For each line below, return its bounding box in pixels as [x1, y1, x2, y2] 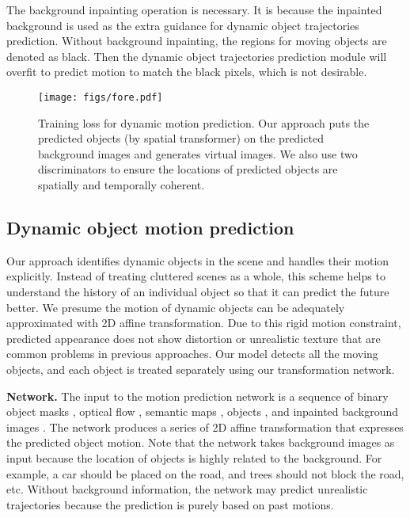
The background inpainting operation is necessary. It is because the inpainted [6, 2, 382, 17]
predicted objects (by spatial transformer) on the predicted [38, 130, 324, 147]
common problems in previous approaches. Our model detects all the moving [6, 345, 378, 362]
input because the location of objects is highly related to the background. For [6, 449, 382, 466]
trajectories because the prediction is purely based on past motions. [6, 496, 334, 512]
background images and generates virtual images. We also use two [38, 145, 358, 162]
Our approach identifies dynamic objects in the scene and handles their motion [6, 252, 389, 269]
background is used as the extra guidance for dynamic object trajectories [6, 17, 359, 33]
